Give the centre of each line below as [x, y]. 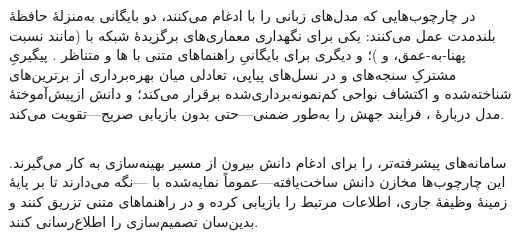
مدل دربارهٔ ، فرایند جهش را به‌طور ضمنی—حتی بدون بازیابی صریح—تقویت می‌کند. [257, 112]
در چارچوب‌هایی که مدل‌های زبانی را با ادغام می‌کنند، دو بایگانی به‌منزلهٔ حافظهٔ [242, 14]
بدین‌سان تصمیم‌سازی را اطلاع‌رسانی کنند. [134, 220]
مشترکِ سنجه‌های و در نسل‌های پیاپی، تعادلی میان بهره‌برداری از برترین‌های [233, 73]
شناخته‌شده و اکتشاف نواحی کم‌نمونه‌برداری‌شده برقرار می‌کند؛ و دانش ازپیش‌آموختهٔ [260, 93]
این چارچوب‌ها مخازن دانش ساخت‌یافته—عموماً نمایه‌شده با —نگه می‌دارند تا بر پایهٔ [257, 181]
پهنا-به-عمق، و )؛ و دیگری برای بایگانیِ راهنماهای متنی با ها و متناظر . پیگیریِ [237, 54]
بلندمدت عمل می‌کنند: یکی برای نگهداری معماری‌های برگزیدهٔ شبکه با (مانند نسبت [252, 34]
